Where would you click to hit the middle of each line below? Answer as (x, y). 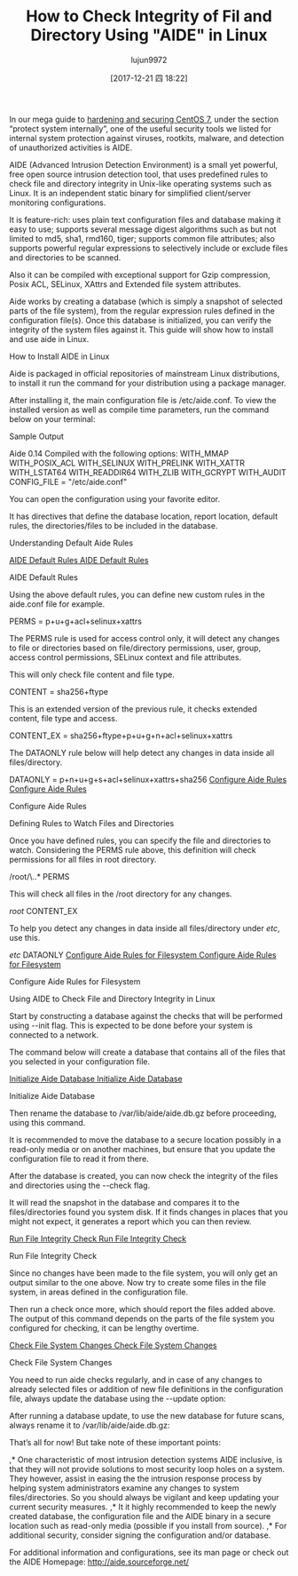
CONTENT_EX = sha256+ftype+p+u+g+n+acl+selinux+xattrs (121, 736)
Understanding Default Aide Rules (71, 543)
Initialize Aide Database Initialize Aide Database (96, 1079)
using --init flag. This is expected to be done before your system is (131, 1025)
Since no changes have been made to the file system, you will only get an (143, 1273)
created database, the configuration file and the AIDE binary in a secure (140, 1516)
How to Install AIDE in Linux (59, 356)
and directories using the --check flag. (80, 1185)
